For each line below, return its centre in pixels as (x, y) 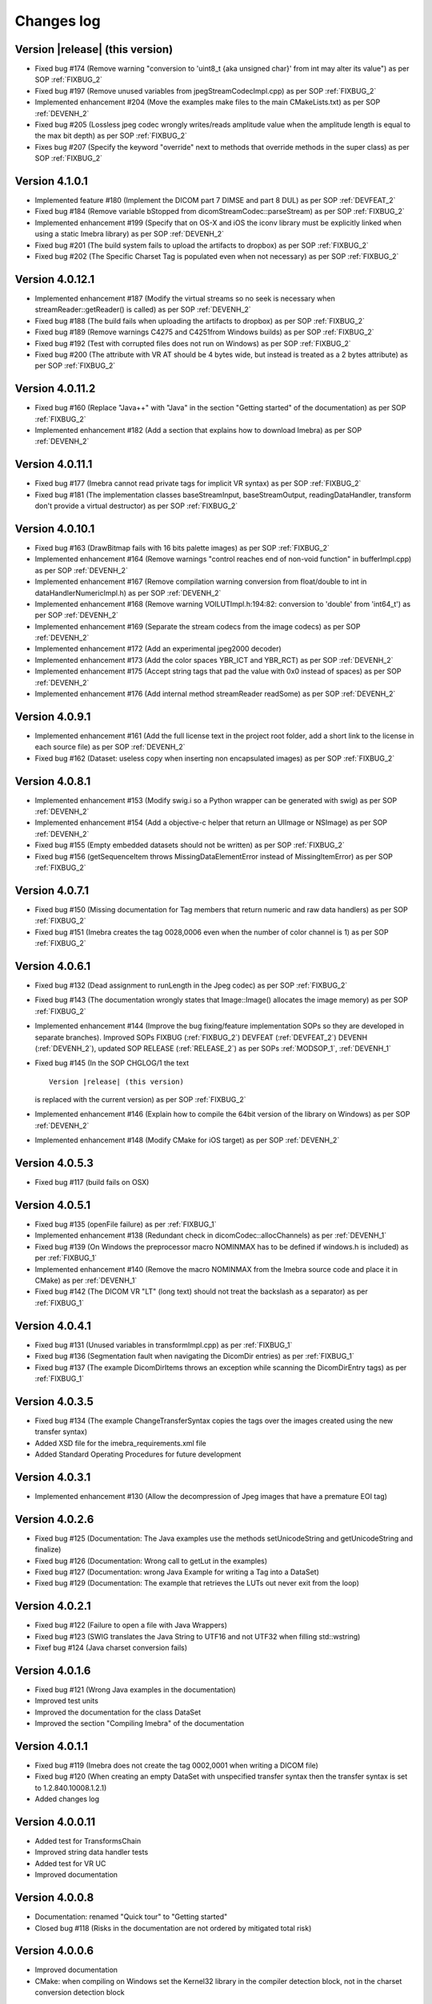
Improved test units (67, 1701)
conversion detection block (80, 1993)
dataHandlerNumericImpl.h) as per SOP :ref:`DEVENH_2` (128, 592)
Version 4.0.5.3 (54, 1164)
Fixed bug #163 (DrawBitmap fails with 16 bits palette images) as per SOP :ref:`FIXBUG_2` (182, 547)
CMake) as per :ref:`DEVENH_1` (86, 1281)
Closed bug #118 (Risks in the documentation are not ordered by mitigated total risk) (173, 1928)
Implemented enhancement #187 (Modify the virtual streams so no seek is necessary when (185, 298)
